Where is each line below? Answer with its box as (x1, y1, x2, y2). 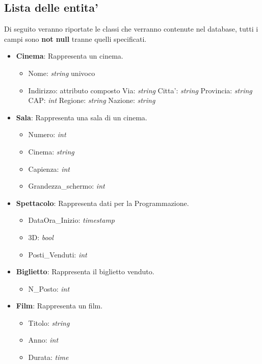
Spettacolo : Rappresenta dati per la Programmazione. (16, 197, 189, 208)
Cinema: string (28, 146, 74, 157)
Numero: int (28, 129, 66, 140)
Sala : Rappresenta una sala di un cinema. (16, 112, 147, 122)
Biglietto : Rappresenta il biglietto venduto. (16, 266, 154, 277)
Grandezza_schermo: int (28, 180, 105, 191)
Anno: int (28, 334, 59, 345)
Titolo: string (28, 317, 70, 328)
